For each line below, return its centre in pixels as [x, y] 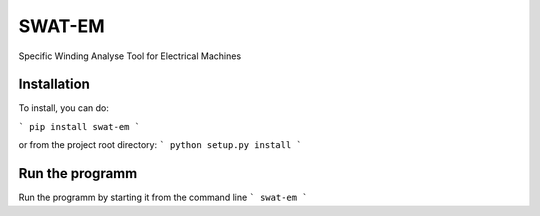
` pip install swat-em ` [79, 126]
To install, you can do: [63, 108]
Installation [54, 84]
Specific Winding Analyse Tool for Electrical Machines [130, 56]
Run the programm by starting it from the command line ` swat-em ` [163, 197]
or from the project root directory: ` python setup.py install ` [160, 145]
